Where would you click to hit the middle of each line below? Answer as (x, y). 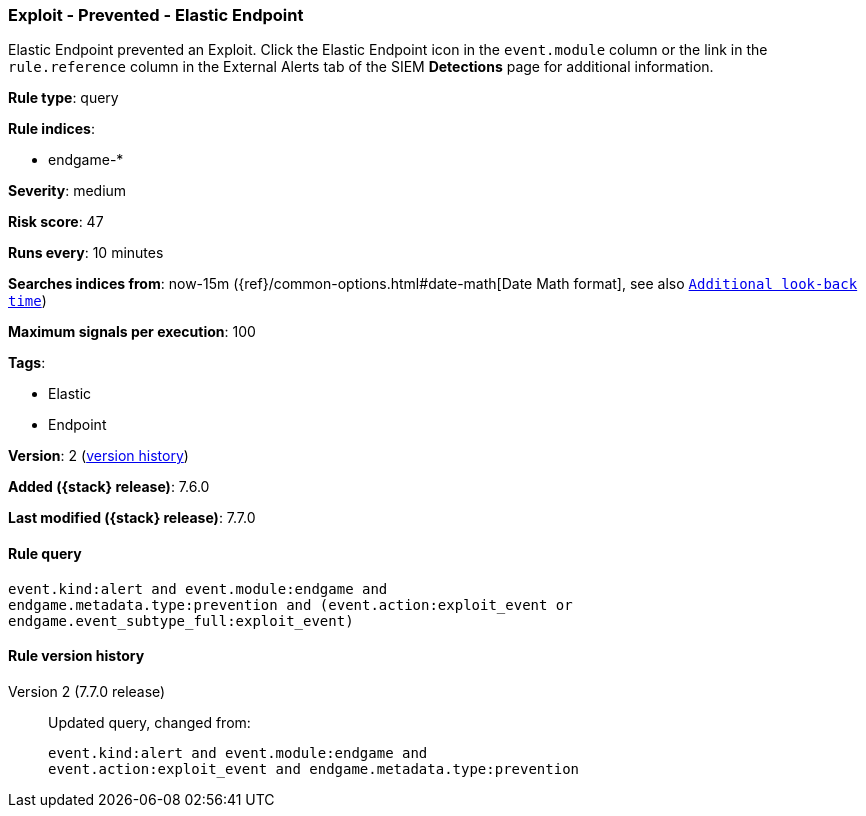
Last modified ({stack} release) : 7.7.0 (132, 518)
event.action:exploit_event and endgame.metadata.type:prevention (314, 768)
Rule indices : (51, 129)
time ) (27, 301)
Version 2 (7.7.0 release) (87, 691)
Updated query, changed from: (149, 722)
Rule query (45, 553)
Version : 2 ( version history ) (98, 456)
